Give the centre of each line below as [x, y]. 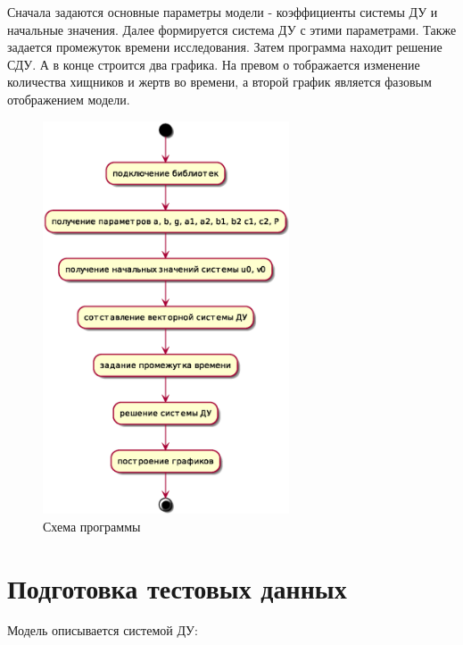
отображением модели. [69, 99]
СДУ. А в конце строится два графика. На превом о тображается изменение [214, 64]
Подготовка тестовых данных [177, 587]
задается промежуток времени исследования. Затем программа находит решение [225, 47]
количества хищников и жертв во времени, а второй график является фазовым [219, 82]
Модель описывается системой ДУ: [103, 630]
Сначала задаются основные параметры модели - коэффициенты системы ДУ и [223, 12]
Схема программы [92, 526]
